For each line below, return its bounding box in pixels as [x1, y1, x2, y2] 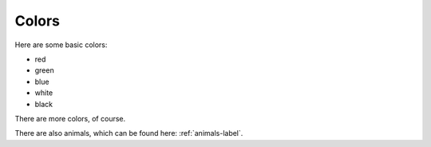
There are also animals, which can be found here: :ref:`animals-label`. [14, 129, 243, 138]
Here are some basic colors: [14, 40, 108, 50]
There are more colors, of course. [14, 113, 126, 123]
